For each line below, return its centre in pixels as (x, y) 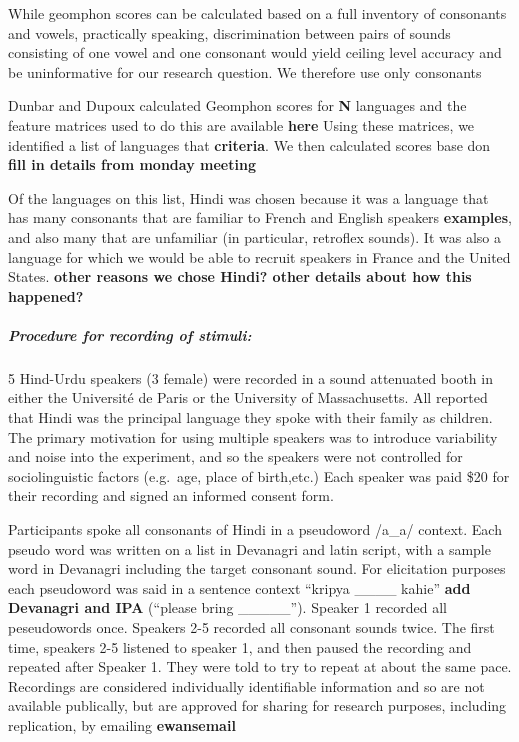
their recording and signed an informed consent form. (171, 495)
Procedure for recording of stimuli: (130, 334)
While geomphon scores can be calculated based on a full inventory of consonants (257, 13)
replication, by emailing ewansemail (122, 724)
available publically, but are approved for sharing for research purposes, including (257, 705)
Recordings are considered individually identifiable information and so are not (246, 685)
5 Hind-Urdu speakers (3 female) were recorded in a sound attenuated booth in (250, 377)
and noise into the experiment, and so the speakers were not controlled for (235, 456)
